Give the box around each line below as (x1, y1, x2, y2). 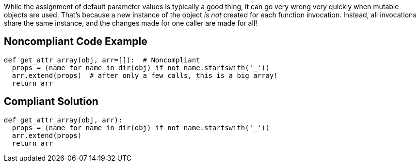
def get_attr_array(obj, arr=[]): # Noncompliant (4, 56, 200, 64)
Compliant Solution (4, 95, 98, 108)
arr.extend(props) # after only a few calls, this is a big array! (12, 71, 278, 79)
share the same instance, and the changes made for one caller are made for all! (4, 19, 258, 27)
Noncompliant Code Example (4, 35, 147, 48)
